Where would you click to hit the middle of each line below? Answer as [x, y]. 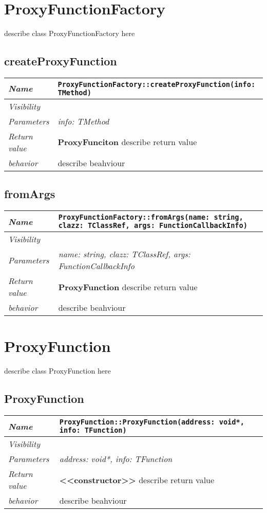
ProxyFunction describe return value [128, 287]
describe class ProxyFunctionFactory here [70, 33]
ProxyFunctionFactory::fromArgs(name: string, [151, 217]
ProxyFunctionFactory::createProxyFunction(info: [157, 84]
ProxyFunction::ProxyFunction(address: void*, [152, 422]
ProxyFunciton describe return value [127, 142]
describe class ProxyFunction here [58, 371]
